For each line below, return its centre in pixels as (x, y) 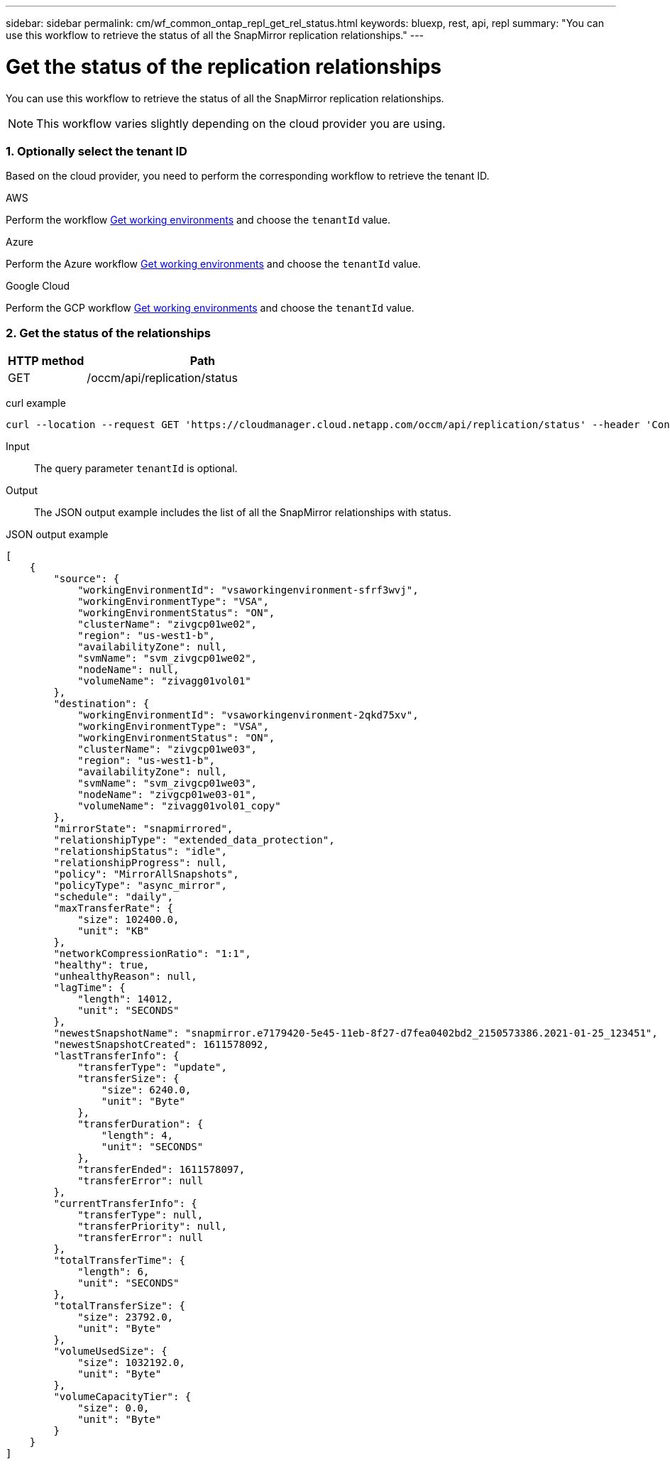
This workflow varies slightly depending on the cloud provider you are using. (241, 123)
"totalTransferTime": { (119, 1260)
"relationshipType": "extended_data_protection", (194, 840)
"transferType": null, (141, 1215)
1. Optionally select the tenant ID (97, 151)
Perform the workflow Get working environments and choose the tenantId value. (198, 220)
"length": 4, (137, 1135)
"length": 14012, (126, 999)
